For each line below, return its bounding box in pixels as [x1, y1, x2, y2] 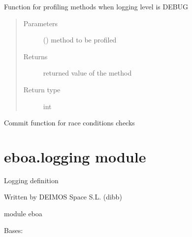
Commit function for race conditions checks [4, 118, 135, 128]
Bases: [4, 225, 23, 235]
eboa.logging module [4, 146, 146, 166]
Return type [23, 84, 61, 94]
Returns [23, 51, 48, 61]
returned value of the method [43, 68, 132, 78]
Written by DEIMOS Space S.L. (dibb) [4, 192, 122, 202]
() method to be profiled [43, 35, 117, 45]
